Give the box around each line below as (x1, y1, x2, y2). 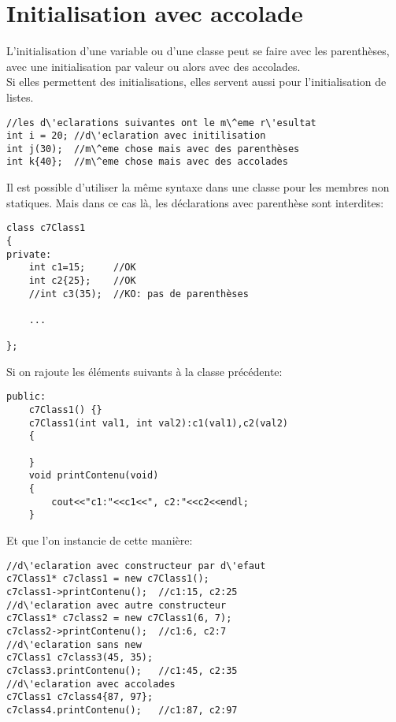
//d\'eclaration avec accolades (6, 678, 176, 690)
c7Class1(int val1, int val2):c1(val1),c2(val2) (28, 417, 288, 429)
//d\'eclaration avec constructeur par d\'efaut (6, 560, 266, 571)
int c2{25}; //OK (28, 274, 136, 286)
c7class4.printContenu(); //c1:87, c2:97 (6, 704, 238, 716)
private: (6, 248, 52, 260)
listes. (6, 88, 34, 105)
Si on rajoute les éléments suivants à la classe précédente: (6, 363, 283, 379)
